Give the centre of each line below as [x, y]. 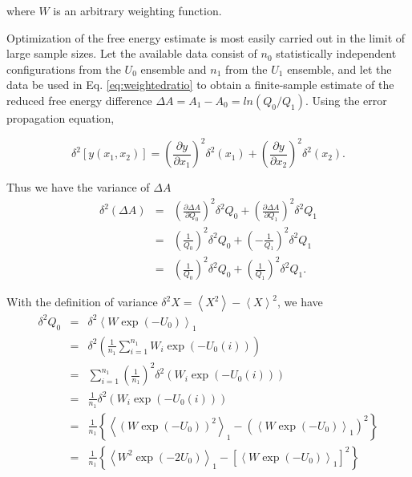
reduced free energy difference [79, 100]
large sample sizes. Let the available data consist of [132, 53]
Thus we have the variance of [78, 187]
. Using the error [346, 100]
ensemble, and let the [339, 69]
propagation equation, [61, 117]
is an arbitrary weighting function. [137, 10]
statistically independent [336, 53]
